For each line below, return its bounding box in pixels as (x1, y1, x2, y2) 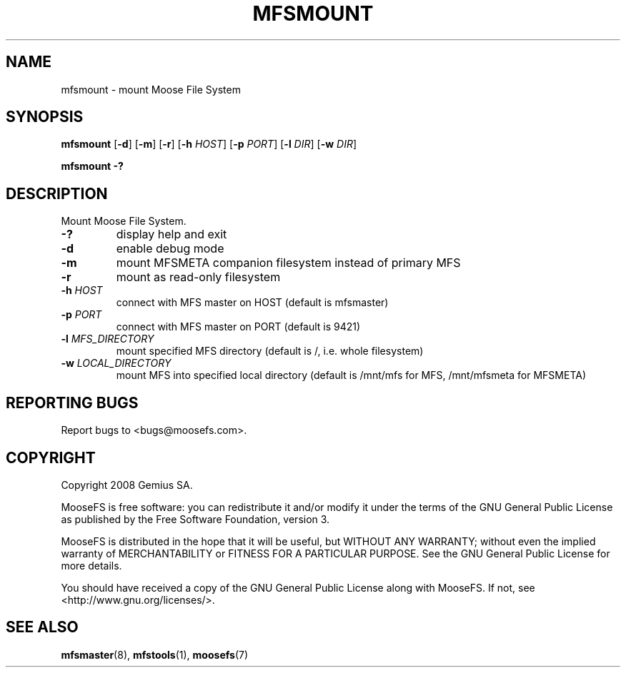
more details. (61, 559, 122, 572)
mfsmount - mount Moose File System (61, 83, 241, 96)
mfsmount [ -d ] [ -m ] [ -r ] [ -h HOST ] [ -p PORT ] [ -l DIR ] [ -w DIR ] (61, 138, 357, 151)
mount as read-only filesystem (116, 270, 281, 285)
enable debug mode (116, 241, 224, 256)
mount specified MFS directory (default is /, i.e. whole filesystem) (116, 345, 424, 358)
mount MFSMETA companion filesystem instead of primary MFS (116, 255, 461, 270)
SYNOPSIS (6, 108, 84, 126)
